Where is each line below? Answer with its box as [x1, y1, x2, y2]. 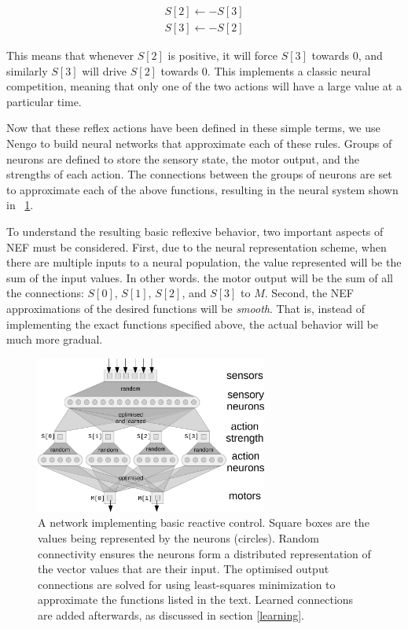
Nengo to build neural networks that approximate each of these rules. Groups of [6, 135, 392, 152]
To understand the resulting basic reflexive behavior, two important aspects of [6, 223, 384, 239]
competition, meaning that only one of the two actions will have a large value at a [6, 78, 402, 94]
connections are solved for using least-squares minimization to [38, 576, 336, 592]
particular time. [6, 93, 82, 109]
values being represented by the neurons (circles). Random [38, 530, 320, 546]
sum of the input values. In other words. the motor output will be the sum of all [6, 269, 393, 285]
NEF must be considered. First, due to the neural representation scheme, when [6, 238, 387, 255]
